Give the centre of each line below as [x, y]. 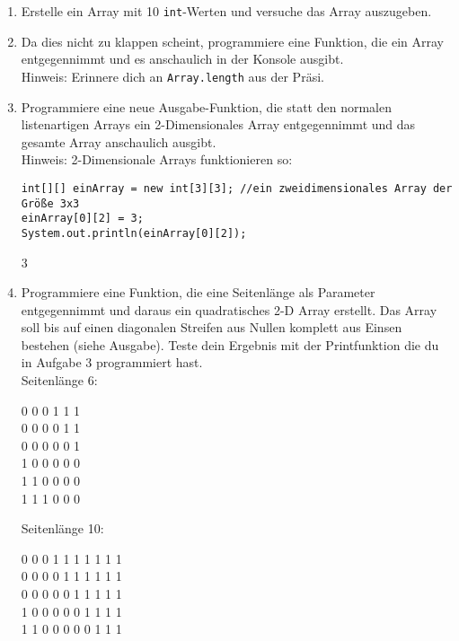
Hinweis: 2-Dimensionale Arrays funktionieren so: [157, 159]
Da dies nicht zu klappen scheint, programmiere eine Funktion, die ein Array [232, 41]
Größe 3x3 [50, 203]
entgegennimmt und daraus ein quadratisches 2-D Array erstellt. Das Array [229, 309]
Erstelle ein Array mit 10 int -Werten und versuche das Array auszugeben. [226, 11]
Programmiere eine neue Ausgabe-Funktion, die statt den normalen [206, 106]
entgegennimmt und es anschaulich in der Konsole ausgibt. [182, 59]
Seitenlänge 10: [62, 528]
